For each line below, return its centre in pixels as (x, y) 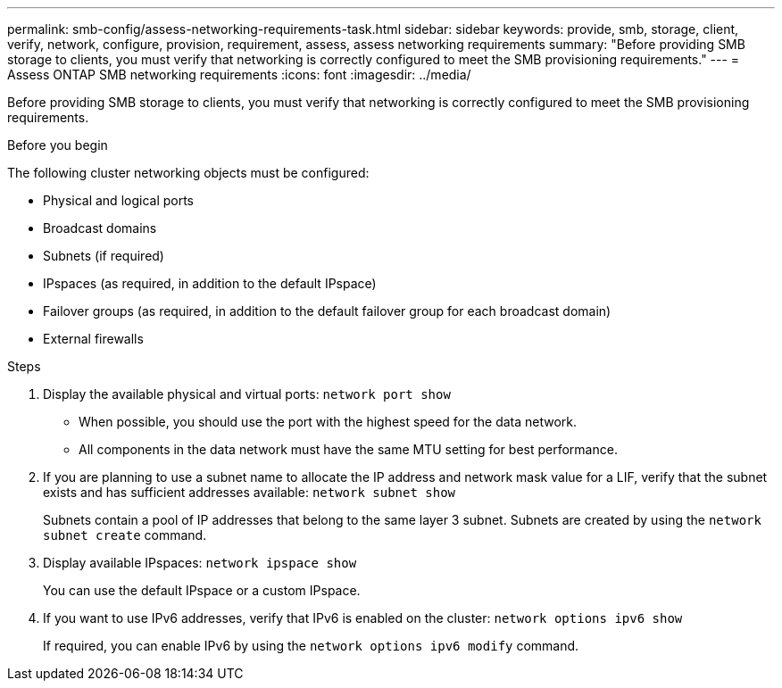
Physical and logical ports (119, 200)
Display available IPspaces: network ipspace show (200, 563)
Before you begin (58, 145)
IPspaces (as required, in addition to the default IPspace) (210, 283)
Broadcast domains (100, 228)
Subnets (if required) (104, 256)
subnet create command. (125, 535)
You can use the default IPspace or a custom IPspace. (202, 590)
